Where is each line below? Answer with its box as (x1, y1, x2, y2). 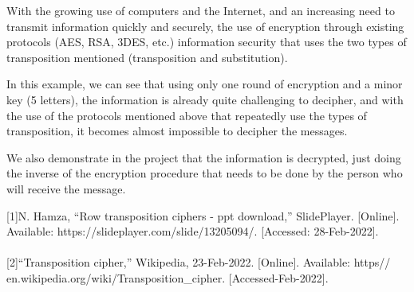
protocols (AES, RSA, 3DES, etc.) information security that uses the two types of (6, 33, 407, 50)
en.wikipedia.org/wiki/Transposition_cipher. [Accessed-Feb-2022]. (6, 269, 329, 286)
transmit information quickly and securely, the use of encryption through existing (6, 18, 404, 34)
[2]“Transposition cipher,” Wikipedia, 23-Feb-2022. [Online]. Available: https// (6, 254, 391, 271)
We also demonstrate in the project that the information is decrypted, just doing (6, 149, 401, 165)
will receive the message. (6, 180, 126, 197)
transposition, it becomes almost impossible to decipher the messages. (6, 123, 348, 139)
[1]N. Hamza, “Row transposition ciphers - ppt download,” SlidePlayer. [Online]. (6, 207, 400, 224)
